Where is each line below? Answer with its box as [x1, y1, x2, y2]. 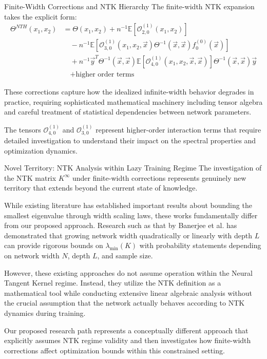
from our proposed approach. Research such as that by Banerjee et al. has [4, 220, 237, 231]
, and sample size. [97, 250, 153, 260]
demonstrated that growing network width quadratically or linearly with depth [4, 230, 252, 240]
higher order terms [75, 71, 135, 79]
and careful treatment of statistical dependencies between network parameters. [4, 106, 252, 117]
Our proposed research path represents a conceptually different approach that [4, 325, 249, 335]
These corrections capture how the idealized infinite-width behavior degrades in [4, 86, 254, 97]
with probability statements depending [139, 240, 261, 251]
